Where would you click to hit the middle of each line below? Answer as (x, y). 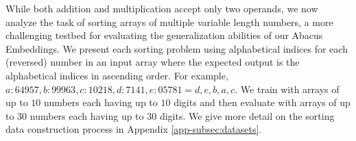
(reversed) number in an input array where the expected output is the (153, 62)
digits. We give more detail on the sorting (247, 115)
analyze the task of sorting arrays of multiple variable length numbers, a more (169, 22)
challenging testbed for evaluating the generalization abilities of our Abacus (164, 35)
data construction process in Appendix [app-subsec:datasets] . (134, 129)
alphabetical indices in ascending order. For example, (117, 75)
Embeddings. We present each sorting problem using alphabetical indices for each (177, 48)
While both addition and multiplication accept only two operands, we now (162, 8)
